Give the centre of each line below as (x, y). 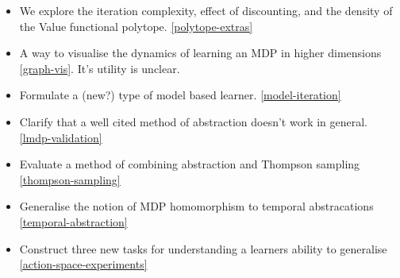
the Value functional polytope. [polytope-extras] (136, 26)
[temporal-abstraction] (73, 221)
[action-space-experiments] (83, 264)
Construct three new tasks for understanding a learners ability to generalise (203, 248)
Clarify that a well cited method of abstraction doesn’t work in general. (194, 121)
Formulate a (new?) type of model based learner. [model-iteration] (180, 95)
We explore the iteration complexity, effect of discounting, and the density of (206, 10)
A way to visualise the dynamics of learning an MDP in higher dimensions (200, 53)
